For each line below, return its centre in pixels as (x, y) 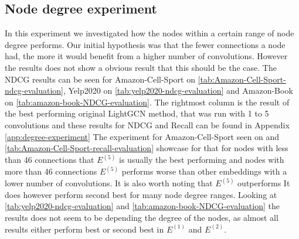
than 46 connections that (50, 160)
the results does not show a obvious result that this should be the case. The (141, 67)
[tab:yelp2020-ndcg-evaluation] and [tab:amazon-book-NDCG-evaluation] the (142, 206)
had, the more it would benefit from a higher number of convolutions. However (146, 56)
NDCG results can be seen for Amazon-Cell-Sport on (100, 79)
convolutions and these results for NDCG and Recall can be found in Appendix (147, 124)
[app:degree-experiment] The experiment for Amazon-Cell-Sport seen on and (142, 136)
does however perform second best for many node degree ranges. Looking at (141, 194)
